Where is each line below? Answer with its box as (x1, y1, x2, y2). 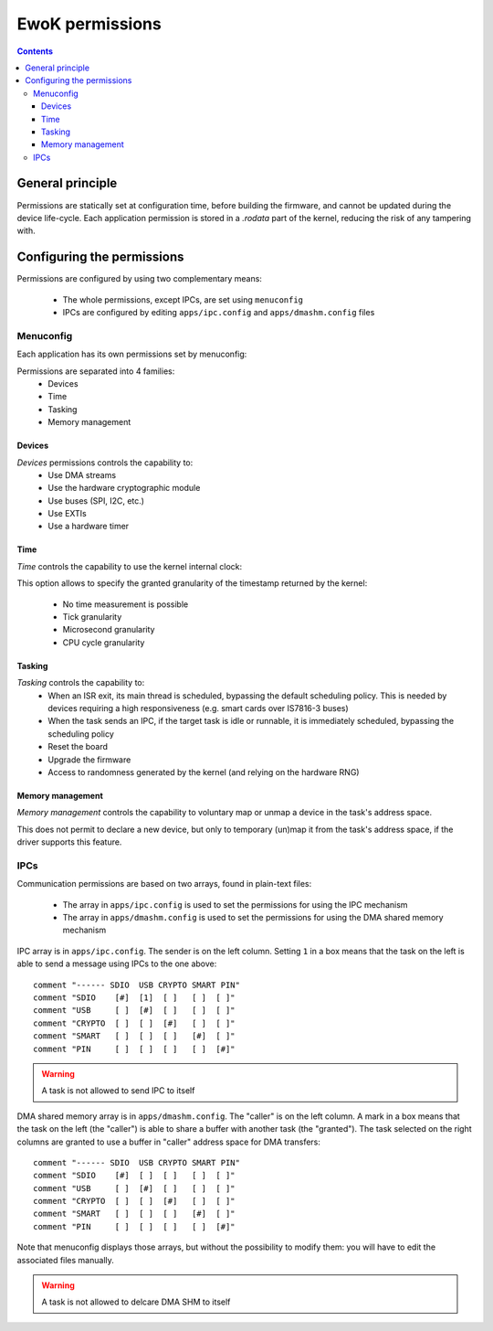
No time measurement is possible (62, 599, 189, 610)
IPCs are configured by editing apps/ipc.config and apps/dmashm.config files (62, 307, 375, 318)
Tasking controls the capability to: (16, 677, 145, 688)
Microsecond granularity (62, 624, 155, 635)
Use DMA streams (47, 469, 117, 480)
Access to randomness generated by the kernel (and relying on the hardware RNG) (47, 766, 360, 777)
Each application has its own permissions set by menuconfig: (16, 348, 247, 360)
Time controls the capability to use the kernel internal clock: (16, 560, 243, 571)
